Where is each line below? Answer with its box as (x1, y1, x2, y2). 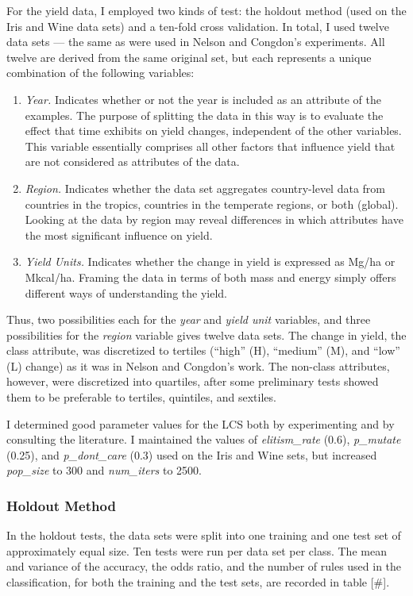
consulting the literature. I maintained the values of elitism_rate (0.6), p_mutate (6, 431, 401, 448)
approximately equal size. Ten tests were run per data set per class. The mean (6, 542, 387, 559)
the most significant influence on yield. (25, 226, 213, 243)
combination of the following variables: (6, 64, 195, 81)
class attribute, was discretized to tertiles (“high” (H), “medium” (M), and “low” (6, 342, 400, 359)
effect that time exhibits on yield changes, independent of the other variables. (25, 122, 402, 139)
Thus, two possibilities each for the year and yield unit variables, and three (6, 311, 371, 328)
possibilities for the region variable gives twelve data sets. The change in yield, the (6, 326, 407, 343)
